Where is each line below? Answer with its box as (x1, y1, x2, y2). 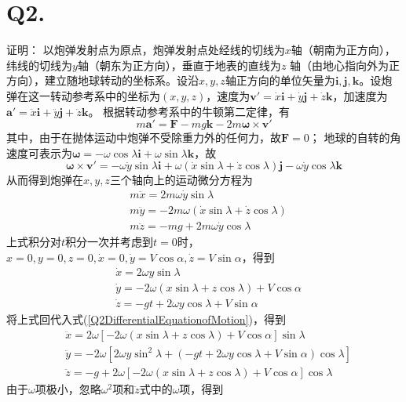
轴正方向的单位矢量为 (225, 72, 335, 89)
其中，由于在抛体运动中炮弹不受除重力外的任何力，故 (6, 129, 281, 146)
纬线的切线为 (6, 56, 72, 73)
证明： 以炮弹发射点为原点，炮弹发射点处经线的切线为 (6, 42, 285, 58)
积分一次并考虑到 (65, 234, 154, 250)
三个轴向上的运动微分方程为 (109, 172, 253, 188)
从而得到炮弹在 (6, 172, 83, 188)
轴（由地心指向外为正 (290, 56, 401, 73)
